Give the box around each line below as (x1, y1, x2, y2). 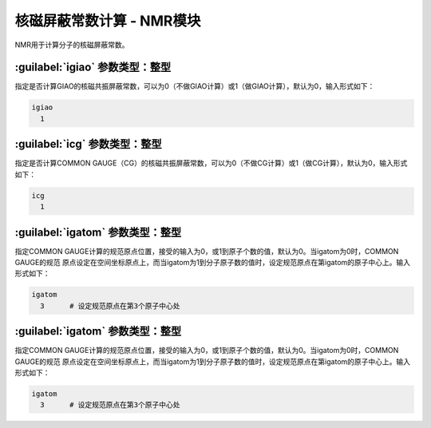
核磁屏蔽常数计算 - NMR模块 (14, 12, 201, 30)
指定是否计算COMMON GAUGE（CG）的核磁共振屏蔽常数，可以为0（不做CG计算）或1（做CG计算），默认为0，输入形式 (14, 158, 408, 168)
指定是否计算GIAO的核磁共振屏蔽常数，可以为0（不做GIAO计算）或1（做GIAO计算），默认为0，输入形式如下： (14, 81, 375, 91)
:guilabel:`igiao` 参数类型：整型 (14, 61, 172, 74)
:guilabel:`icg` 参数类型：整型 (14, 137, 163, 151)
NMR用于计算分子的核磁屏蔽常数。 (14, 40, 129, 50)
